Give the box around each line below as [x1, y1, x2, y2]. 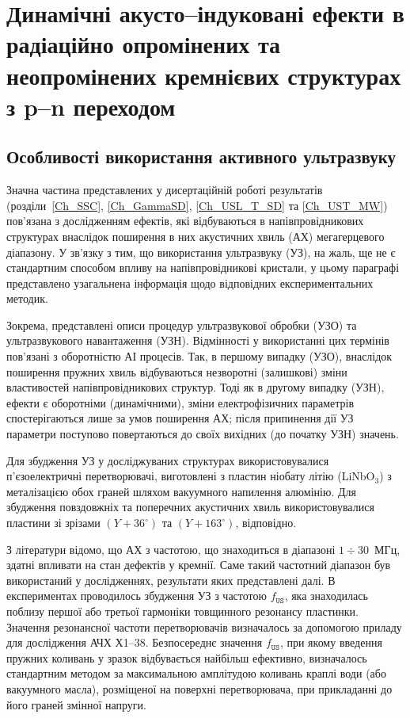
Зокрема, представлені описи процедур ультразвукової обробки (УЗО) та [6, 316, 357, 333]
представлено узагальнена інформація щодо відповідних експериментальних [6, 274, 374, 291]
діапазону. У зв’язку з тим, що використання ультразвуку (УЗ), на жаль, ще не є [6, 243, 396, 260]
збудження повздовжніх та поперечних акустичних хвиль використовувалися [6, 498, 374, 515]
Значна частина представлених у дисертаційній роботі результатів [6, 181, 323, 198]
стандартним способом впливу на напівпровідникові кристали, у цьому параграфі [6, 259, 400, 276]
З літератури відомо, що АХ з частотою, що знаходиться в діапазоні [6, 540, 336, 557]
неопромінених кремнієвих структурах [6, 59, 401, 91]
